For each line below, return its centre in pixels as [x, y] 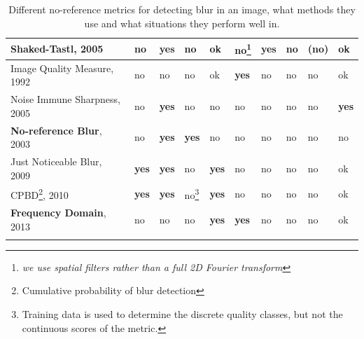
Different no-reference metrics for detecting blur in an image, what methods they [182, 9]
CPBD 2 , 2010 [40, 194]
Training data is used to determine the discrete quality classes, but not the [182, 314]
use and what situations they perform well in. [182, 23]
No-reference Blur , [56, 130]
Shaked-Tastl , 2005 [57, 49]
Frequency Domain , [58, 212]
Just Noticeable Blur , [56, 161]
